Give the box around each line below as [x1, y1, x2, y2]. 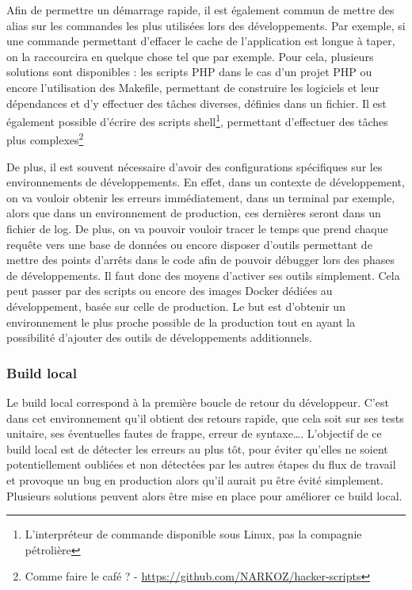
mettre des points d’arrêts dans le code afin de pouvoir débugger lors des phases [6, 251, 395, 268]
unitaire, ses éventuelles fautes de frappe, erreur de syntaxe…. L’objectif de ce [6, 425, 382, 442]
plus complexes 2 [6, 129, 84, 148]
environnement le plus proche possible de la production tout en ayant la [6, 313, 356, 330]
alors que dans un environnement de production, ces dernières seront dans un [6, 205, 381, 221]
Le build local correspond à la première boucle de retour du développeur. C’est [6, 394, 389, 410]
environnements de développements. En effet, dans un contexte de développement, [6, 174, 405, 190]
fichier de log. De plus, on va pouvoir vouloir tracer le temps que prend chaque [6, 220, 388, 237]
